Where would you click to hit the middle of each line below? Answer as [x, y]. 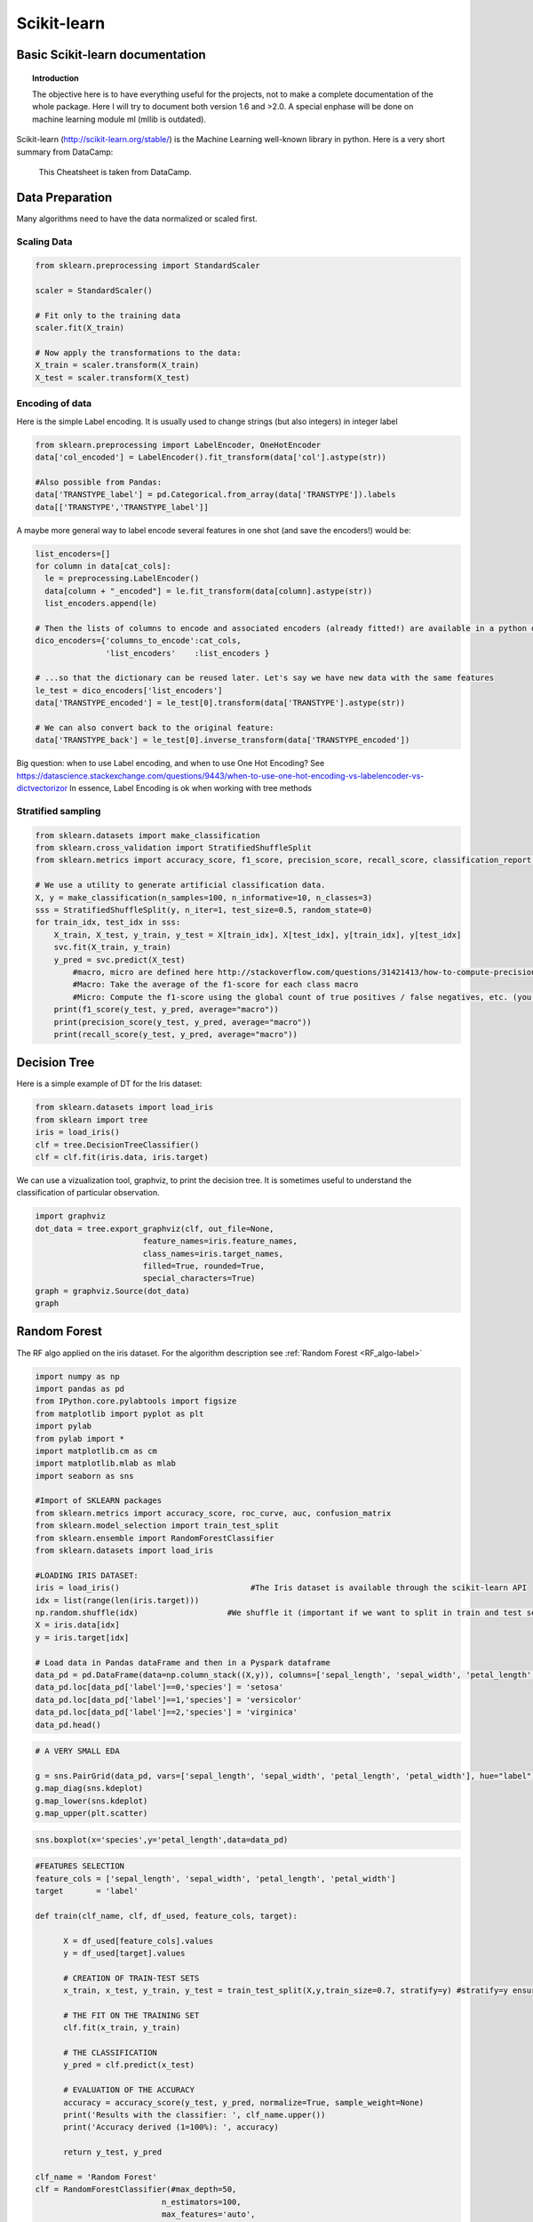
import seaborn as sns [84, 1476]
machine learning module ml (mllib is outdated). [119, 119]
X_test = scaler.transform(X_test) [112, 377]
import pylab [64, 1426]
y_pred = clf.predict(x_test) [129, 2065]
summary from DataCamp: [65, 152]
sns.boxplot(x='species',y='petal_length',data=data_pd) [162, 1839]
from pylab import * [80, 1439]
